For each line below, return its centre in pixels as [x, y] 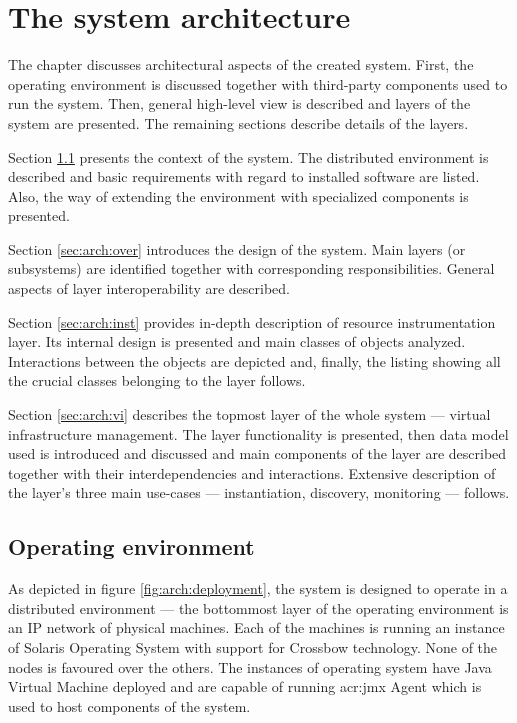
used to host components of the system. [129, 705]
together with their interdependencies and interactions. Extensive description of [252, 472]
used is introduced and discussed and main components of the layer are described [257, 453]
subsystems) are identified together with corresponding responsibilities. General [251, 268]
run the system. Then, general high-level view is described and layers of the [239, 103]
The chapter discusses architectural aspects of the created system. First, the [241, 64]
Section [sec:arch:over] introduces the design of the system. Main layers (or [237, 248]
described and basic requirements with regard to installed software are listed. [244, 176]
